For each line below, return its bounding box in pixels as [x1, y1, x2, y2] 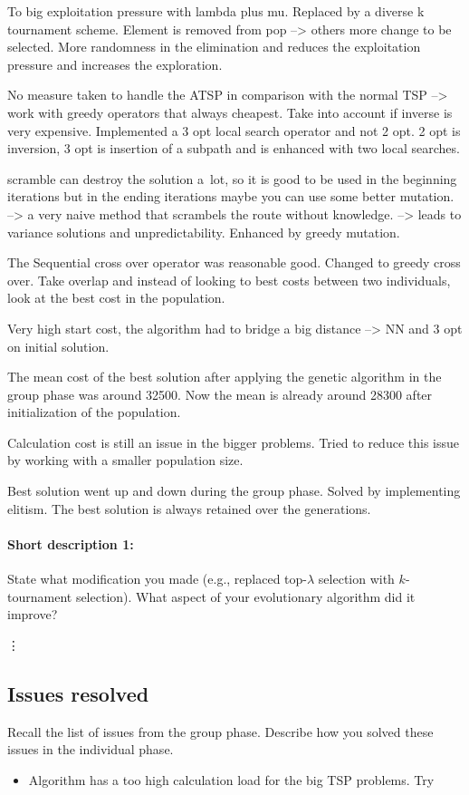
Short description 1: [7, 534, 134, 553]
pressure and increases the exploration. [7, 54, 223, 73]
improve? [7, 605, 58, 624]
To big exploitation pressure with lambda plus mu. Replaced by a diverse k [7, 2, 425, 20]
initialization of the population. [7, 402, 181, 422]
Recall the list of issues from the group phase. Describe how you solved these [7, 722, 434, 741]
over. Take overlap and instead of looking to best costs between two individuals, [7, 270, 451, 289]
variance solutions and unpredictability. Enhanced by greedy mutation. [7, 222, 400, 241]
